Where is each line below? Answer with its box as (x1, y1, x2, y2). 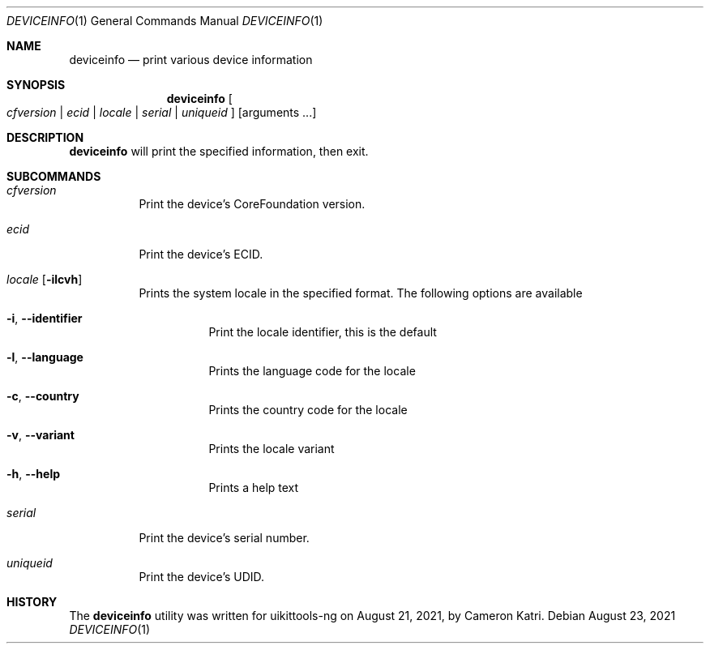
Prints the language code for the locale (208, 364, 416, 378)
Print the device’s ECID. (139, 247, 263, 261)
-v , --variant (6, 428, 75, 442)
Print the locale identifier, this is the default (208, 325, 437, 339)
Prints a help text (208, 481, 299, 494)
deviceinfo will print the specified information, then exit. (69, 144, 369, 158)
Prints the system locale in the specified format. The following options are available (139, 286, 583, 300)
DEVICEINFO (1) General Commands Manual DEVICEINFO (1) (6, 14, 323, 28)
